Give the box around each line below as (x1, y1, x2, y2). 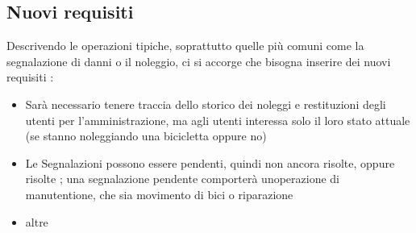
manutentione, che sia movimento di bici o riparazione (25, 185, 293, 202)
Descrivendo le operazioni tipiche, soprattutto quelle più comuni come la (6, 37, 364, 54)
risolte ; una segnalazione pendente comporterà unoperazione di (25, 170, 340, 187)
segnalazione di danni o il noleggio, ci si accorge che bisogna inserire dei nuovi (6, 52, 391, 69)
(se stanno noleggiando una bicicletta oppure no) (25, 127, 267, 144)
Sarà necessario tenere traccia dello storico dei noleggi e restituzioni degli (25, 95, 386, 112)
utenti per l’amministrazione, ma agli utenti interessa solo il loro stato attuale (25, 111, 410, 128)
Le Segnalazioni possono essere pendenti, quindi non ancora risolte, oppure (25, 154, 395, 171)
